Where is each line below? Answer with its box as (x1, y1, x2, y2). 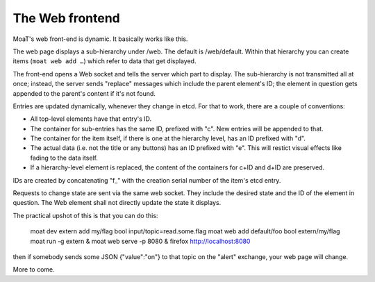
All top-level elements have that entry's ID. (30, 115, 152, 123)
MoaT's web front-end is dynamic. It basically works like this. (12, 35, 188, 43)
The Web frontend (12, 10, 121, 26)
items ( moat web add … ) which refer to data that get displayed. (12, 57, 197, 65)
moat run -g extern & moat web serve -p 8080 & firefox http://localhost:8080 (30, 237, 251, 245)
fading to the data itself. (30, 154, 99, 162)
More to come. (12, 265, 55, 274)
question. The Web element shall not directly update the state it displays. (12, 199, 222, 207)
